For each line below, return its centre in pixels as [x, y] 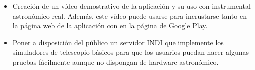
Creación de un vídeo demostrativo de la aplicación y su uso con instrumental [132, 6]
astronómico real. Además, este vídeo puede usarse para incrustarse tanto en [130, 16]
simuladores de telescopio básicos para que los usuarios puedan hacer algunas [131, 52]
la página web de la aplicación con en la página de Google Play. [110, 26]
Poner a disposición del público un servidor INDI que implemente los [118, 42]
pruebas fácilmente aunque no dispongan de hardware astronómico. [115, 61]
